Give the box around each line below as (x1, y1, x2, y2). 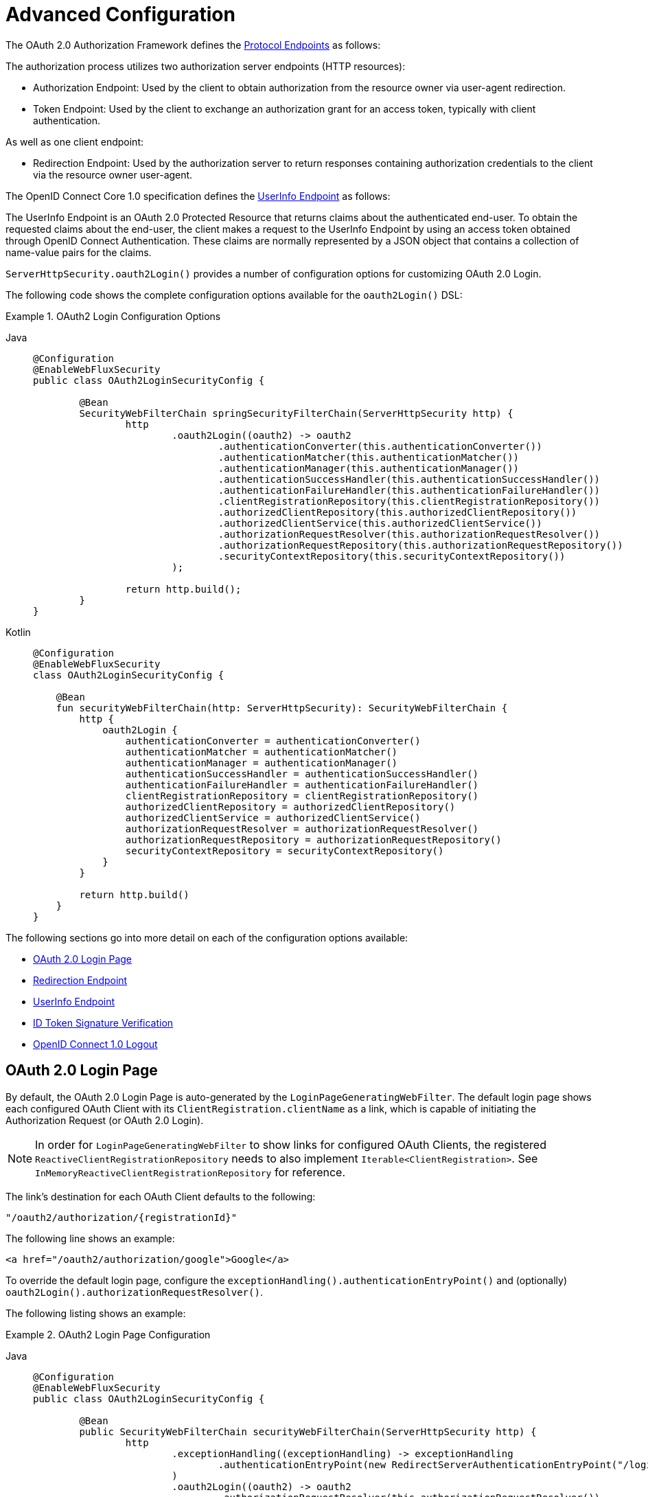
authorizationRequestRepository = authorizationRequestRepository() (125, 834, 502, 845)
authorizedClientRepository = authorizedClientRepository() (125, 801, 456, 812)
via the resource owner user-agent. (33, 168, 193, 181)
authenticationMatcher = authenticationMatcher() (125, 746, 398, 757)
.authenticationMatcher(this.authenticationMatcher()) (218, 451, 520, 463)
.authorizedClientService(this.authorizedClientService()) (218, 517, 542, 529)
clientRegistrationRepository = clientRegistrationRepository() (125, 790, 479, 801)
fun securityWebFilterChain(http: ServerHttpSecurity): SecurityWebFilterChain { (56, 702, 508, 713)
